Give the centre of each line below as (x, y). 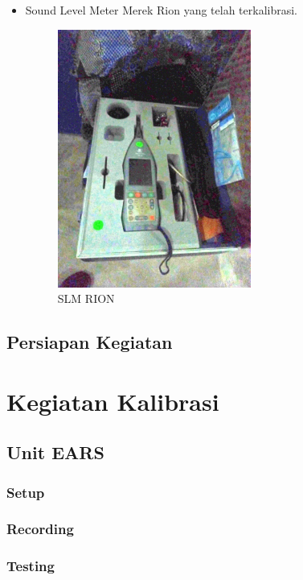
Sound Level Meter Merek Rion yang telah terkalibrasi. (161, 10)
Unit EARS (55, 452)
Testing (31, 566)
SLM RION (86, 298)
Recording (40, 529)
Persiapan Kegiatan (90, 342)
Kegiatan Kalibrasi (113, 401)
